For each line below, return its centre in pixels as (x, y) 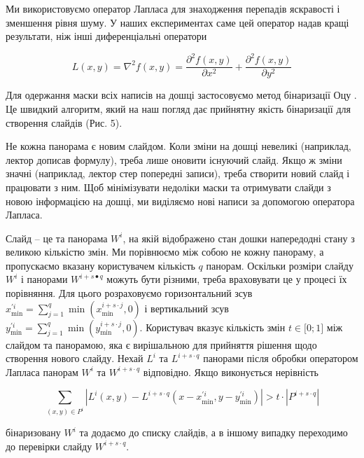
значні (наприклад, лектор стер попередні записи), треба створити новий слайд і (178, 173)
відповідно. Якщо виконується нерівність (231, 372)
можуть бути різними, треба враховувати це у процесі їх (227, 279)
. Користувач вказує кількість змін (212, 327)
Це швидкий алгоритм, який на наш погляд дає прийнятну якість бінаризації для (178, 108)
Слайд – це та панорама (57, 238)
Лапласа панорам (42, 372)
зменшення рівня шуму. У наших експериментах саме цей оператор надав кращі (177, 22)
